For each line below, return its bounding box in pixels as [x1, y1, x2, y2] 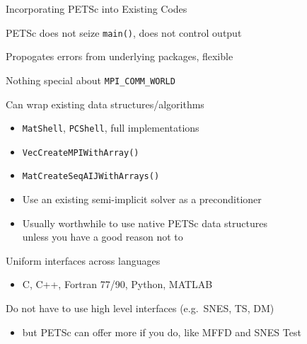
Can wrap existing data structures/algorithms [6, 96, 204, 111]
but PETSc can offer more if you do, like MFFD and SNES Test [22, 324, 301, 339]
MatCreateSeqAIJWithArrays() [22, 171, 160, 182]
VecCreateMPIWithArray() [22, 147, 139, 158]
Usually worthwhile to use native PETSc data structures [22, 215, 267, 230]
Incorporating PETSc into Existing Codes [6, 1, 187, 16]
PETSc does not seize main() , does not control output [6, 25, 242, 40]
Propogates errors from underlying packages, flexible [6, 49, 233, 64]
